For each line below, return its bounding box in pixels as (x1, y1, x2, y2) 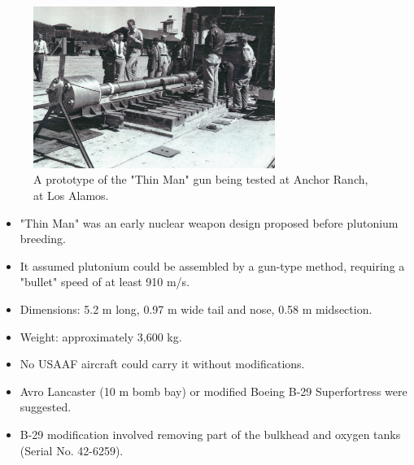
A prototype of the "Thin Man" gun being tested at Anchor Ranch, (33, 171, 368, 188)
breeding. (20, 230, 66, 247)
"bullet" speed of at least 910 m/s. (20, 273, 190, 290)
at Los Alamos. (33, 187, 109, 204)
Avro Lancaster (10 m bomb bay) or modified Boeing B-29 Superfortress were (20, 382, 407, 399)
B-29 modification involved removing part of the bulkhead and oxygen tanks (20, 425, 401, 442)
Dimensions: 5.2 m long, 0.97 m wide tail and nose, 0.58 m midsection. (20, 300, 373, 317)
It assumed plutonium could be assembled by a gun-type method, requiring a (20, 257, 405, 274)
